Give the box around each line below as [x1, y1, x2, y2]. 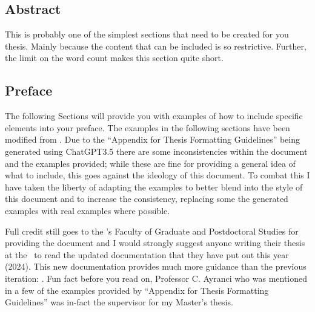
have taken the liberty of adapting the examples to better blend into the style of [5, 180, 303, 193]
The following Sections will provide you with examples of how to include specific [5, 109, 303, 122]
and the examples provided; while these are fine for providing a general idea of [5, 157, 296, 169]
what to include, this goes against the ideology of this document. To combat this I [5, 169, 310, 181]
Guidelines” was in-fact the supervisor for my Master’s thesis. [5, 296, 233, 308]
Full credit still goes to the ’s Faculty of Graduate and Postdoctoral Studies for [5, 224, 299, 237]
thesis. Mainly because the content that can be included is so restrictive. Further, [5, 39, 307, 52]
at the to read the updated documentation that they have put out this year [5, 248, 289, 261]
